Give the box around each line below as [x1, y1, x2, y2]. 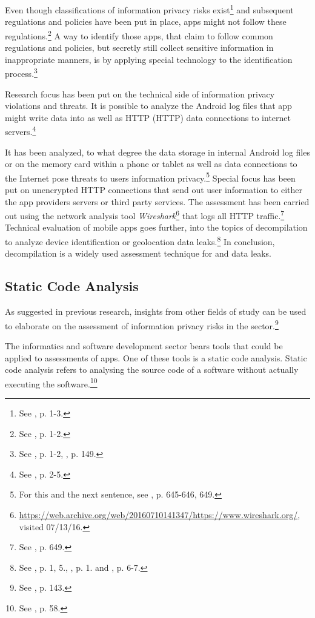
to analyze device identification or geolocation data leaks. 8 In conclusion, [5, 234, 275, 248]
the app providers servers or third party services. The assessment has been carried [5, 195, 310, 208]
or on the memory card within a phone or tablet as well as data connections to [5, 157, 297, 170]
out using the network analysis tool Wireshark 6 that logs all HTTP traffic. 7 [5, 208, 285, 222]
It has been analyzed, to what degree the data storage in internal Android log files [5, 145, 310, 158]
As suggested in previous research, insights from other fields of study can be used [5, 305, 307, 318]
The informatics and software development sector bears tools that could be [5, 339, 283, 352]
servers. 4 [5, 123, 36, 137]
